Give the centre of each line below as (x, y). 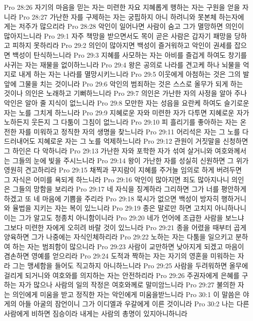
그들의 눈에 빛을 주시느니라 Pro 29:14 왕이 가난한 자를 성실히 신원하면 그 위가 (130, 160)
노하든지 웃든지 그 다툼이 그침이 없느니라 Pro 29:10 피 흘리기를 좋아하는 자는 (121, 122)
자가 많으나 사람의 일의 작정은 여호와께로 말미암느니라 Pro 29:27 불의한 (127, 285)
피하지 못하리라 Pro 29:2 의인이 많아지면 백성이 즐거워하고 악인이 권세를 (122, 45)
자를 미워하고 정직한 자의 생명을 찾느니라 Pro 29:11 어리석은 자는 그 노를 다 (134, 131)
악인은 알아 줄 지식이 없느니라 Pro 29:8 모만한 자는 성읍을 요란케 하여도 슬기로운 (127, 102)
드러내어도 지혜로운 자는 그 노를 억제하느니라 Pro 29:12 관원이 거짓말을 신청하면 (126, 141)
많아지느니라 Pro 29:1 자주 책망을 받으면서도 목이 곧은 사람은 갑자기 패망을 (118, 35)
